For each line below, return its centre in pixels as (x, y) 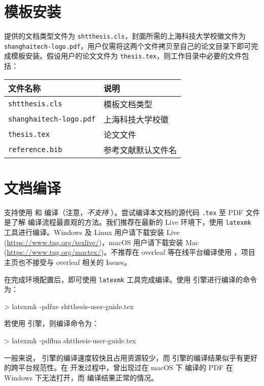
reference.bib (35, 149)
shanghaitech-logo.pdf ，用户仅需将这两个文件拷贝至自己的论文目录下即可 (128, 46)
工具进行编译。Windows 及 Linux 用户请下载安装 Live (92, 232)
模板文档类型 (128, 104)
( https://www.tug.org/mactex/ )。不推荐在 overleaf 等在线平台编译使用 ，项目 (130, 252)
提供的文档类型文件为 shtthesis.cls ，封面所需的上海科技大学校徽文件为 (125, 36)
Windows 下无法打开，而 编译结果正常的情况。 (81, 377)
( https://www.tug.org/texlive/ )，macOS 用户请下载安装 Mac (102, 242)
